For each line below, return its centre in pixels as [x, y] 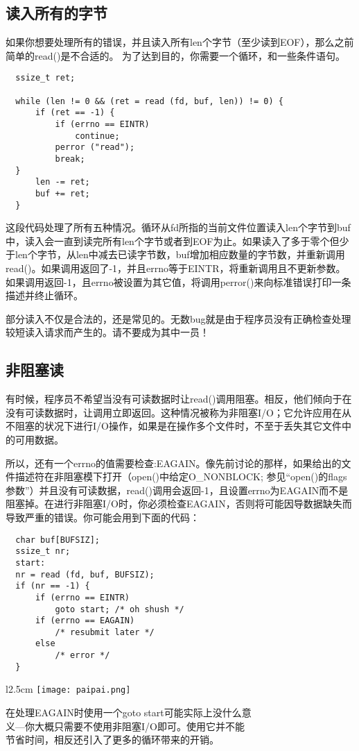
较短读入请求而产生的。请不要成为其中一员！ [107, 332]
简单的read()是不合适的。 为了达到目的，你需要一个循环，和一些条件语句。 [176, 55]
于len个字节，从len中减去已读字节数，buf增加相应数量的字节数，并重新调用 [175, 254]
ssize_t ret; [45, 78]
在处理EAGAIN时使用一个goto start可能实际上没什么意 [129, 712]
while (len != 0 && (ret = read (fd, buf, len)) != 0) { [149, 101]
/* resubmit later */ [105, 632]
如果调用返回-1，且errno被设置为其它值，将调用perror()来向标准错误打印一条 [178, 281]
